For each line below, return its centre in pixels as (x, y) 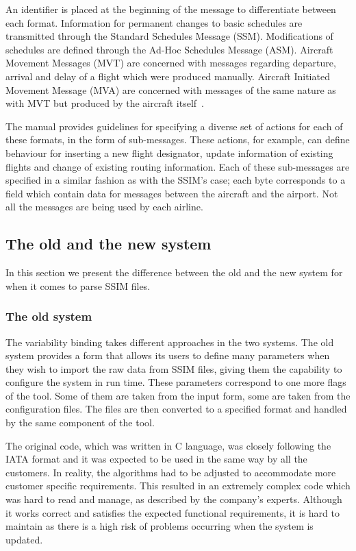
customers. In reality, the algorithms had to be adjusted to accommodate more (171, 472)
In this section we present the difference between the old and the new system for (174, 272)
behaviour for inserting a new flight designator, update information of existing (169, 152)
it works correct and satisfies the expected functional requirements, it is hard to (173, 512)
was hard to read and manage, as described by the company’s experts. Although (174, 499)
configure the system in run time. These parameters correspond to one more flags (176, 382)
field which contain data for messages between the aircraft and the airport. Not (172, 193)
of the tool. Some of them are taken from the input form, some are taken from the (178, 395)
